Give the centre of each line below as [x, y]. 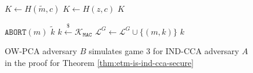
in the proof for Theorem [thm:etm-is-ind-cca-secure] [99, 62]
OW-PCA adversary [41, 51]
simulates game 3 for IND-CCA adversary [164, 51]
